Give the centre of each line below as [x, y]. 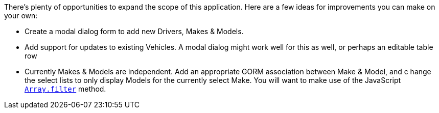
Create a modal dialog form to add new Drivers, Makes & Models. [134, 31]
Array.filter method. [65, 89]
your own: [21, 16]
